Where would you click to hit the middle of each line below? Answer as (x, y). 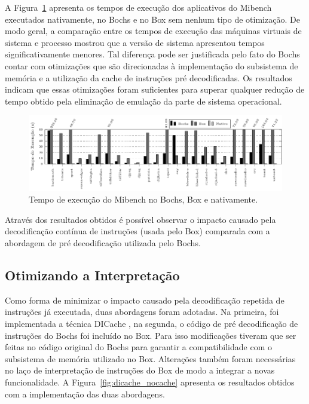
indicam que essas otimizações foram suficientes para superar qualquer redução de (155, 89)
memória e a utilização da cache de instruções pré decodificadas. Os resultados (149, 77)
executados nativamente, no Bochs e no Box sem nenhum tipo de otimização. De (152, 19)
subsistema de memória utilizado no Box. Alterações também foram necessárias (150, 358)
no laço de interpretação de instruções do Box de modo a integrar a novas (140, 370)
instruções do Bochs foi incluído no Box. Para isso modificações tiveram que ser (151, 335)
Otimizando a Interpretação (92, 275)
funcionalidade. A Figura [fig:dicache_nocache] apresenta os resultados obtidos (150, 382)
